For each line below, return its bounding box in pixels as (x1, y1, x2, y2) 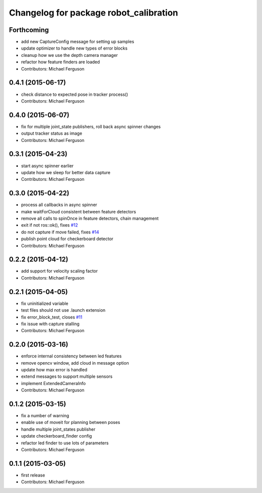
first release (21, 472, 46, 478)
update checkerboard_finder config (21, 433, 92, 439)
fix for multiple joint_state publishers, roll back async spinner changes (21, 123, 161, 129)
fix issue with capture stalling (21, 321, 80, 327)
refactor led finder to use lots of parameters (21, 440, 109, 446)
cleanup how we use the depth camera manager (21, 52, 118, 58)
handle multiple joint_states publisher (21, 426, 96, 432)
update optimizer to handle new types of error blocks (21, 45, 128, 51)
